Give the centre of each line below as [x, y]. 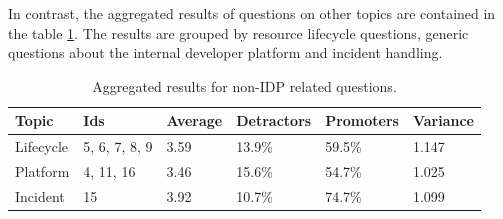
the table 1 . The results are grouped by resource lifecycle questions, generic [238, 32]
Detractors [274, 120]
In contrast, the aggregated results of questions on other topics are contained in [252, 13]
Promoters [362, 120]
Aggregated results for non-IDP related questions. [244, 85]
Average [194, 120]
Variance [443, 120]
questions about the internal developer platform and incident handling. [225, 52]
